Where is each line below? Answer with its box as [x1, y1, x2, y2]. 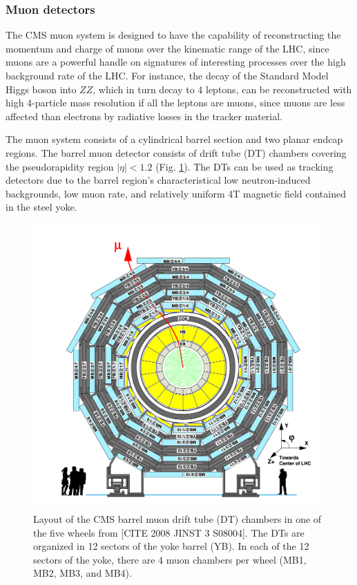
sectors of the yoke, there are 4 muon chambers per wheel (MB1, [33, 552, 307, 566]
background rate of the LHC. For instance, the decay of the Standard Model [6, 68, 329, 82]
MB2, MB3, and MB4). [33, 566, 132, 580]
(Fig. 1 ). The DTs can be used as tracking [155, 159, 334, 173]
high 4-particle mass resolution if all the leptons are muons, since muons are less [6, 95, 345, 110]
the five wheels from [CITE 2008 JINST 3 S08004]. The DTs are [33, 525, 305, 539]
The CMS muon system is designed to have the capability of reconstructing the [6, 28, 341, 42]
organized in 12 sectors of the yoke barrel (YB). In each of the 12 [33, 539, 309, 553]
